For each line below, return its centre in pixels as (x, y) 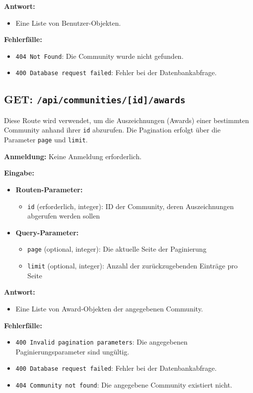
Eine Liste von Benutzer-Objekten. (68, 22)
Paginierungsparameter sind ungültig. (72, 351)
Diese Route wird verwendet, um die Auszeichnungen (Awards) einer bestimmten (126, 120)
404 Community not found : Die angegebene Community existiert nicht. (124, 385)
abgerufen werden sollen (63, 216)
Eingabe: (19, 173)
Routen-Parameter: (49, 189)
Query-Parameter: (47, 232)
